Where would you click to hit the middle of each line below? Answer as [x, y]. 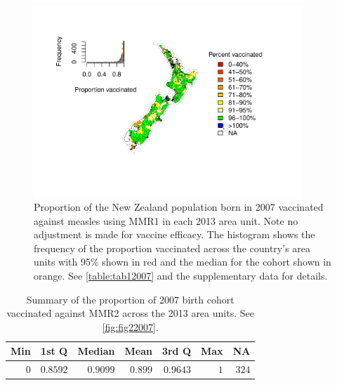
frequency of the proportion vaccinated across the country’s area [172, 248]
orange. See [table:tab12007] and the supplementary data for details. [181, 275]
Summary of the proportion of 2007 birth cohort [130, 299]
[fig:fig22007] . [130, 326]
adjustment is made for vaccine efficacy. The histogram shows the [174, 234]
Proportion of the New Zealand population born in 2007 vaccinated [179, 207]
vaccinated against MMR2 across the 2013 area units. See [130, 313]
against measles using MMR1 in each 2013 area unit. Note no [166, 220]
